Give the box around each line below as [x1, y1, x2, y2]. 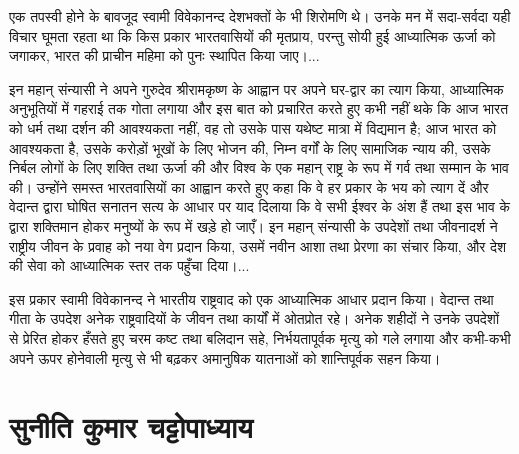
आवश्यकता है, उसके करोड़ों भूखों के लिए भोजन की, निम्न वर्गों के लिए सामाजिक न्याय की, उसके [9, 137, 491, 158]
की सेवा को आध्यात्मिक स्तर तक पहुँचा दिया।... [9, 255, 250, 276]
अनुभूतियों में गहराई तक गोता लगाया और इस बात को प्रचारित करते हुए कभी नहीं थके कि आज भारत [9, 98, 509, 119]
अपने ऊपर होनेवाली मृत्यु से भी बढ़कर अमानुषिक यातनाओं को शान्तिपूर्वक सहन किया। [9, 347, 441, 368]
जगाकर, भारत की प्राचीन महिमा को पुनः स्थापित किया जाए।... [9, 45, 320, 66]
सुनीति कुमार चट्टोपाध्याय [9, 406, 253, 447]
